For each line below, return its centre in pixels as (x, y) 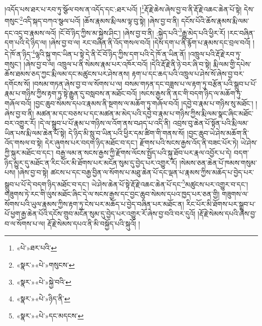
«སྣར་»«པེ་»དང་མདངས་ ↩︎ (50, 315)
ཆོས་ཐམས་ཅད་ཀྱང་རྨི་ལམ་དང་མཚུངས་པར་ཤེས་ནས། (67, 74)
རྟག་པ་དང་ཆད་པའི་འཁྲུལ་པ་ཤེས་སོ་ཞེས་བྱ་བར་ (188, 74)
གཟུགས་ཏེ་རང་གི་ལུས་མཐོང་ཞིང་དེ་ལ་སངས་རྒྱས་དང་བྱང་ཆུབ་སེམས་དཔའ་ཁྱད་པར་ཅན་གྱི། (112, 193)
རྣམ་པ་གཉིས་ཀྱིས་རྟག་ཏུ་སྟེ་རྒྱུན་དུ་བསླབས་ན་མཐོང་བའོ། (71, 93)
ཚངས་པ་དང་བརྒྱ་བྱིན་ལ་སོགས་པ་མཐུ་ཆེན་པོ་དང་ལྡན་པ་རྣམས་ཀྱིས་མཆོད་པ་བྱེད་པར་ (152, 172)
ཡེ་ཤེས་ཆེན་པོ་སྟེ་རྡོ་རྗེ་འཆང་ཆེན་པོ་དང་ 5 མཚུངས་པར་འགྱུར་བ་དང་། (170, 183)
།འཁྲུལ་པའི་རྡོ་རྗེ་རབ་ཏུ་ (215, 54)
